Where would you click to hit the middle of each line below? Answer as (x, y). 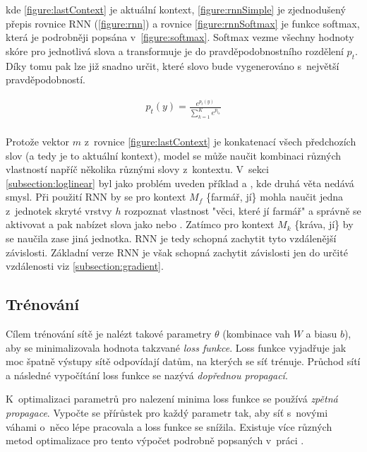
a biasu (321, 334)
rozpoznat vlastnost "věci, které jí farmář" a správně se (243, 210)
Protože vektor (38, 141)
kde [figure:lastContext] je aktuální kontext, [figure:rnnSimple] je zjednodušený (176, 9)
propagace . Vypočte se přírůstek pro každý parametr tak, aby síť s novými (167, 413)
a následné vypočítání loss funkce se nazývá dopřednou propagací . (147, 375)
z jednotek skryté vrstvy (59, 210)
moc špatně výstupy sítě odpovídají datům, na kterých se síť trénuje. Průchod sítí (183, 361)
